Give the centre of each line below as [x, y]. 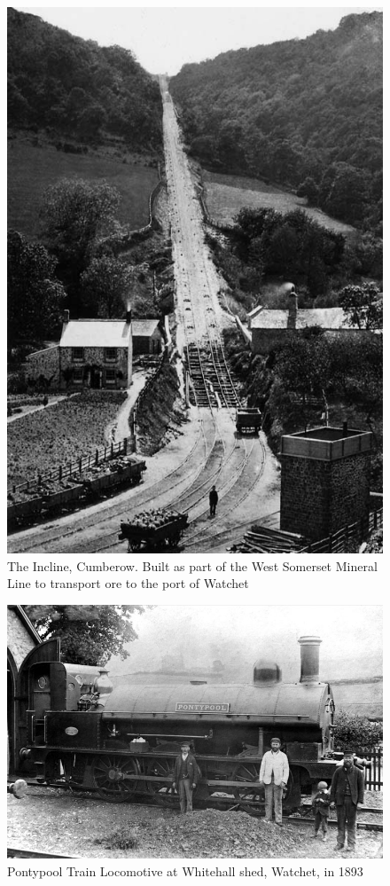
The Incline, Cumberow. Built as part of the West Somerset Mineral [192, 565]
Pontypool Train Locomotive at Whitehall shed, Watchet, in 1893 [185, 870]
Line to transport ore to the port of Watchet [128, 583]
